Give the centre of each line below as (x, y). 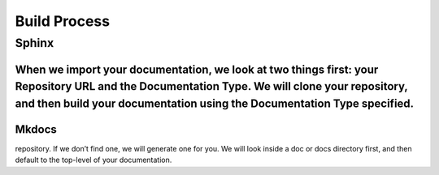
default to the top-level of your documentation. (93, 160)
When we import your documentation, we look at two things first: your (197, 69)
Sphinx (35, 43)
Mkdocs (36, 129)
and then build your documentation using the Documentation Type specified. (215, 103)
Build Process (62, 21)
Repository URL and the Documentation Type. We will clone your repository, (211, 86)
